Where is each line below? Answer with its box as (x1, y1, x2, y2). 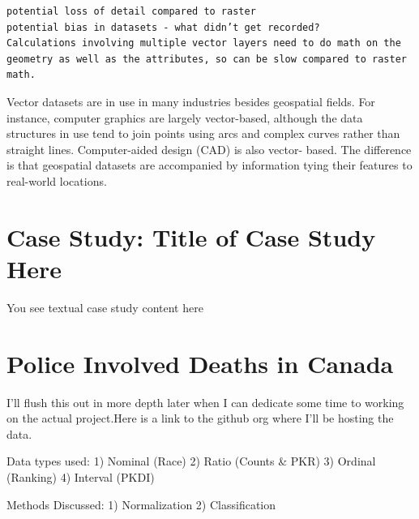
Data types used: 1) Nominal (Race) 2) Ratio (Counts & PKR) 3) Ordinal (6, 453, 376, 470)
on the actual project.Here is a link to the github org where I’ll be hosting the (6, 410, 394, 427)
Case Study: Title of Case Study (6, 220, 376, 253)
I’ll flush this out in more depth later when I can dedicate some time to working (6, 393, 404, 410)
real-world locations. (6, 172, 107, 189)
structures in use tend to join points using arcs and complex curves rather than (6, 125, 400, 142)
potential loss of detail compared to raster (6, 6, 256, 17)
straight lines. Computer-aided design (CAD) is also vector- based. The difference (6, 140, 412, 157)
